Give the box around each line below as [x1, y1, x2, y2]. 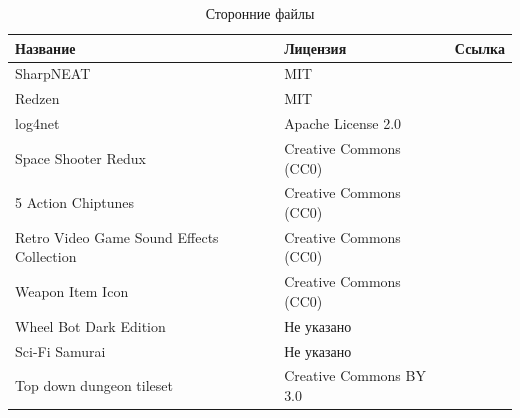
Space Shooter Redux [15, 147, 146, 168]
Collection [15, 246, 77, 267]
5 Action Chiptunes [15, 192, 135, 213]
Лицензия [284, 37, 347, 58]
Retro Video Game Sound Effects [15, 226, 219, 247]
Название [15, 37, 76, 58]
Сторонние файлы [205, 3, 315, 23]
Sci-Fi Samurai [15, 340, 106, 361]
